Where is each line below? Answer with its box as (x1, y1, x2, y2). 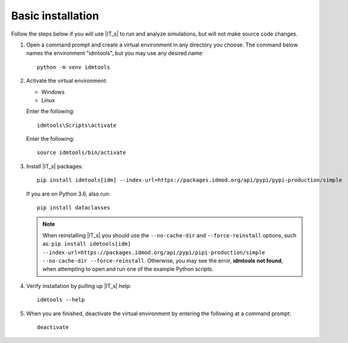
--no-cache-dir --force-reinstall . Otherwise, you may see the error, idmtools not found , (42, 257, 283, 264)
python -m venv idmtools (37, 63, 110, 71)
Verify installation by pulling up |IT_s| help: (26, 282, 131, 289)
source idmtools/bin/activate (37, 149, 127, 156)
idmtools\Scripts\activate (37, 121, 117, 129)
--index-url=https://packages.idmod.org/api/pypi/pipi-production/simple (42, 249, 265, 256)
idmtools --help (37, 297, 85, 303)
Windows (41, 88, 65, 95)
